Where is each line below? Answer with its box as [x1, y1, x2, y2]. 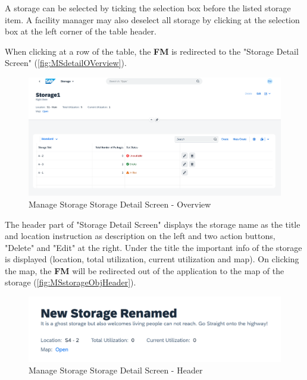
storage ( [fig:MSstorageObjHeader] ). [5, 276, 136, 288]
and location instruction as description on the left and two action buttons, [5, 230, 275, 242]
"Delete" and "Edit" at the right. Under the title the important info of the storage [5, 241, 302, 253]
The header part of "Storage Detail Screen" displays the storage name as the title [5, 218, 300, 230]
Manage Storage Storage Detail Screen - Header [29, 364, 203, 376]
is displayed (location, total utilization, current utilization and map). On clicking [5, 253, 299, 265]
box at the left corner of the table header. [5, 25, 156, 37]
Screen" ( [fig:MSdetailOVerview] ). [5, 56, 127, 69]
